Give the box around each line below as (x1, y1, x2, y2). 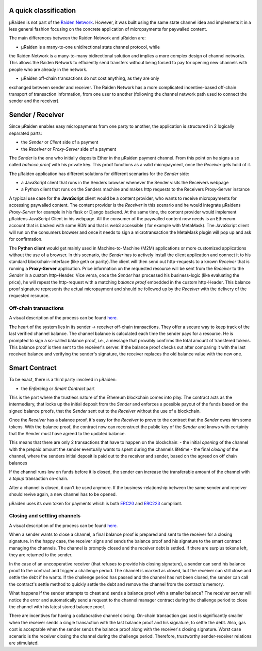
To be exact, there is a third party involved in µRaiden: (9, 377, 117, 383)
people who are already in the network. (9, 66, 87, 72)
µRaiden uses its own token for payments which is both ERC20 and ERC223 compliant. (9, 500, 182, 506)
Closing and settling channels (9, 512, 81, 519)
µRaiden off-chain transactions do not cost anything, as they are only (21, 75, 160, 81)
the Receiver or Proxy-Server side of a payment (21, 146, 116, 152)
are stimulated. (9, 640, 39, 646)
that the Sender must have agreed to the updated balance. (9, 431, 126, 437)
